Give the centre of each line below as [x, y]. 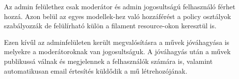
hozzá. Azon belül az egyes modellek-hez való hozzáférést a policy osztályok [118, 16]
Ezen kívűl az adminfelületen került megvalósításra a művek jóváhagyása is [117, 42]
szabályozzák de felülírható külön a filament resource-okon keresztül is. [110, 26]
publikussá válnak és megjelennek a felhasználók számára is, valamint [108, 61]
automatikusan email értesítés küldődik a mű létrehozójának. [96, 70]
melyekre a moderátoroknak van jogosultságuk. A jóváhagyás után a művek [117, 51]
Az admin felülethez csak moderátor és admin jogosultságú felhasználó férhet [120, 6]
